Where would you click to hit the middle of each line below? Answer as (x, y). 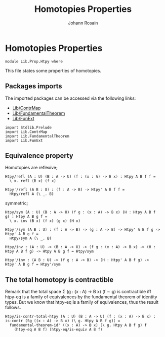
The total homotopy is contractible (59, 280)
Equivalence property (39, 156)
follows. (13, 307)
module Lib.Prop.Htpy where (34, 61)
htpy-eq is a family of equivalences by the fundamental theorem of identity (81, 297)
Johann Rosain (83, 23)
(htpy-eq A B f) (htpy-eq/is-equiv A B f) (58, 330)
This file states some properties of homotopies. (53, 70)
